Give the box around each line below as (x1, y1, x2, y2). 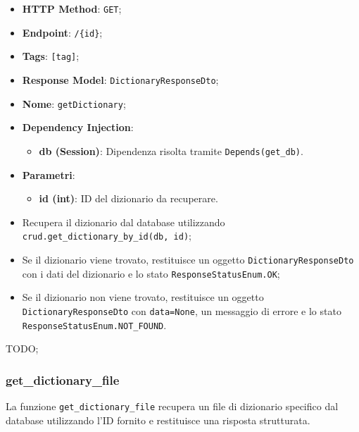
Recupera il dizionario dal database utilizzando (22, 214, 225, 229)
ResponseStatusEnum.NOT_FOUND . (22, 317, 167, 332)
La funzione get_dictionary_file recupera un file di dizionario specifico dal (6, 399, 339, 413)
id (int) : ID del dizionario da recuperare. (39, 191, 218, 206)
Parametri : (22, 167, 75, 182)
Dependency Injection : (22, 120, 134, 135)
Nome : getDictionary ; (22, 96, 126, 111)
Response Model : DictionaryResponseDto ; (22, 72, 219, 87)
